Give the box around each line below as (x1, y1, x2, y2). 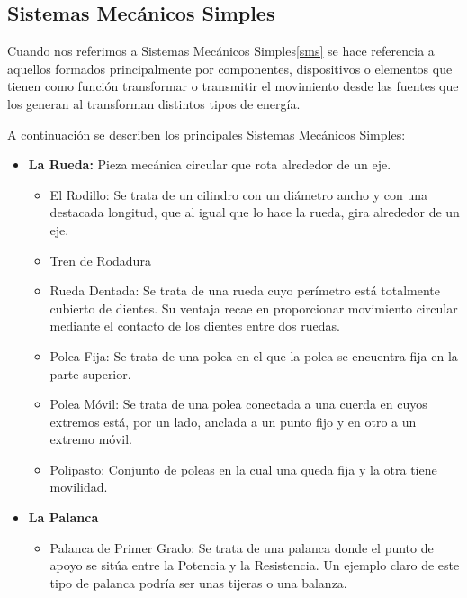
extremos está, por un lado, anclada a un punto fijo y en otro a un (49, 412, 417, 430)
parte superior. (49, 364, 131, 383)
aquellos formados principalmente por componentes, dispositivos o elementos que (7, 59, 453, 77)
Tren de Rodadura (49, 250, 151, 269)
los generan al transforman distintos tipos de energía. (7, 94, 301, 113)
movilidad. (49, 477, 108, 496)
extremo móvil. (49, 430, 133, 448)
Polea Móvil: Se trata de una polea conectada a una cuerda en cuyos (49, 394, 427, 413)
